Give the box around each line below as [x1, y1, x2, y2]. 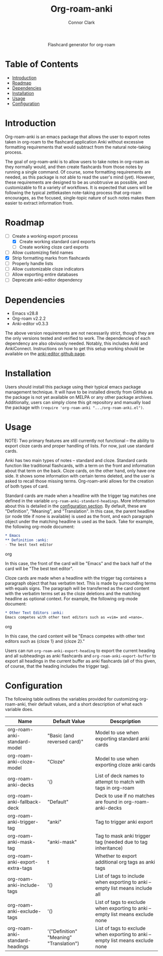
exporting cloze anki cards [95, 761, 156, 768]
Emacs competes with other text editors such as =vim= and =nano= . [5, 615, 145, 620]
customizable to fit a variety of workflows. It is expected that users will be [5, 184, 153, 190]
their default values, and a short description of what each [28, 701, 143, 707]
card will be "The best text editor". [5, 566, 74, 571]
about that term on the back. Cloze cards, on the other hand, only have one [5, 468, 155, 474]
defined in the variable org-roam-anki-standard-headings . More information [5, 498, 155, 504]
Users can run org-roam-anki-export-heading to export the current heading [5, 648, 155, 654]
